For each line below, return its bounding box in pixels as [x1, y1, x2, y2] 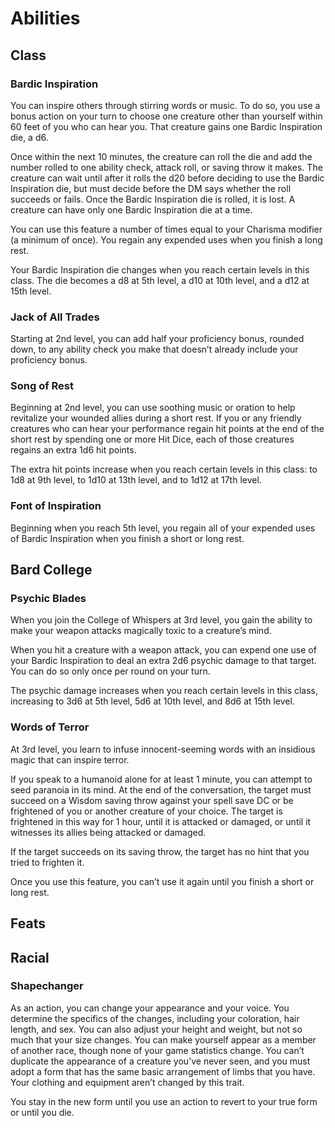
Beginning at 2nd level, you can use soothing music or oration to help [10, 402, 296, 414]
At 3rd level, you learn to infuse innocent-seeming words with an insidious [10, 743, 316, 755]
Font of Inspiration [10, 499, 102, 513]
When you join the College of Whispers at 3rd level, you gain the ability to [10, 614, 313, 626]
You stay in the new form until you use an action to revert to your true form [10, 1095, 318, 1107]
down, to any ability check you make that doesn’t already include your [10, 343, 299, 356]
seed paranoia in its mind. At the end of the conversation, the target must [10, 783, 312, 796]
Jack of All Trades [10, 310, 100, 324]
